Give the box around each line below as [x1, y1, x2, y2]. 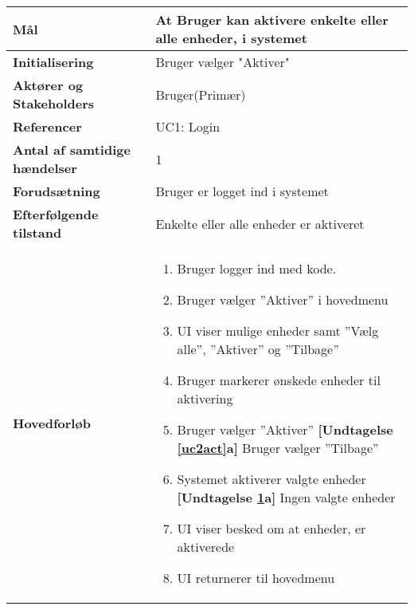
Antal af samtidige [13, 140, 131, 159]
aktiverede [177, 537, 235, 556]
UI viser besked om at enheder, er [177, 519, 366, 537]
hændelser [13, 159, 77, 177]
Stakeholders [13, 94, 94, 112]
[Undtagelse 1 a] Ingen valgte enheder [177, 488, 396, 506]
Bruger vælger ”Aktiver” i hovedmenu [177, 290, 389, 309]
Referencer [13, 117, 82, 136]
